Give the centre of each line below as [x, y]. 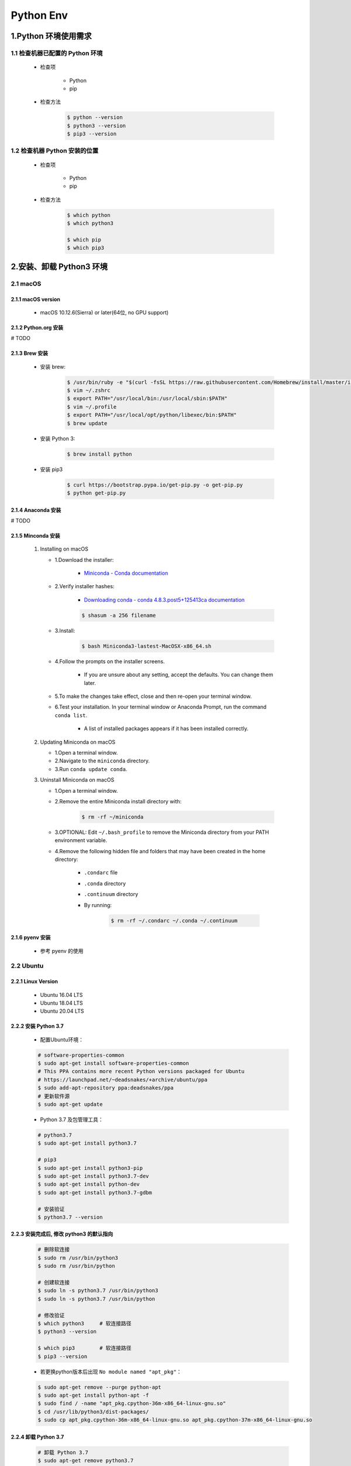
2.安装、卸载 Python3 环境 [59, 267]
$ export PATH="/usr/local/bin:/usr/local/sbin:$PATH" [147, 398]
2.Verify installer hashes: [85, 586]
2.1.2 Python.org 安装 [37, 327]
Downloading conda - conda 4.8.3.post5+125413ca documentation [164, 600]
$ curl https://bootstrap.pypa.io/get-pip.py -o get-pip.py [155, 485]
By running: [98, 905]
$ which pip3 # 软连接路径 [85, 1348]
